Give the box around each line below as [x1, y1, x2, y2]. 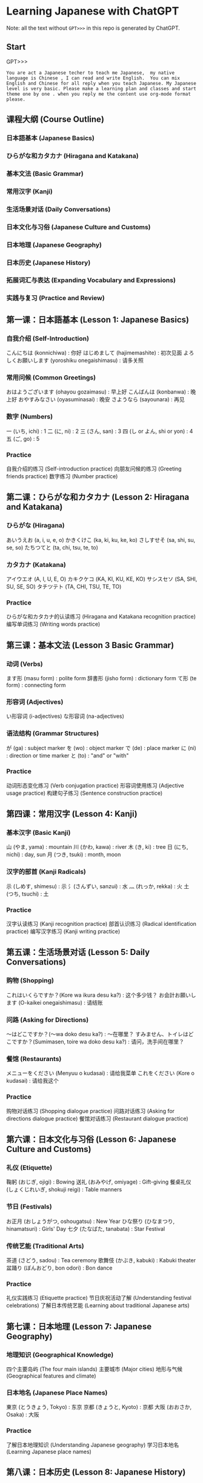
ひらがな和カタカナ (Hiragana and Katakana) [6, 152, 139, 160]
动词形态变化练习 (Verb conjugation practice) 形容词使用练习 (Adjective [6, 782, 184, 789]
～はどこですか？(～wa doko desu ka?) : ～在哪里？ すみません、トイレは [6, 1031, 189, 1038]
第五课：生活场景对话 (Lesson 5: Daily [6, 947, 150, 957]
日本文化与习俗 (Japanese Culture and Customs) [6, 223, 151, 231]
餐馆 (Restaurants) [6, 1054, 62, 1063]
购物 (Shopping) [6, 976, 55, 985]
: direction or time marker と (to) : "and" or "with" [6, 752, 129, 759]
